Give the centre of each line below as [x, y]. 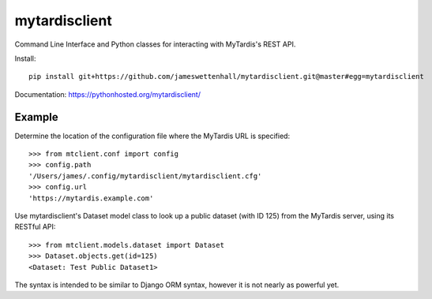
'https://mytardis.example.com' [91, 198]
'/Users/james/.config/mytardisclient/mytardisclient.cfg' [145, 176]
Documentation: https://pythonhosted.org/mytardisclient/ [108, 94]
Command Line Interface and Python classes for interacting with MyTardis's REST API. [155, 44]
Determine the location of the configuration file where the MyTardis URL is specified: [152, 136]
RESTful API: [35, 227]
